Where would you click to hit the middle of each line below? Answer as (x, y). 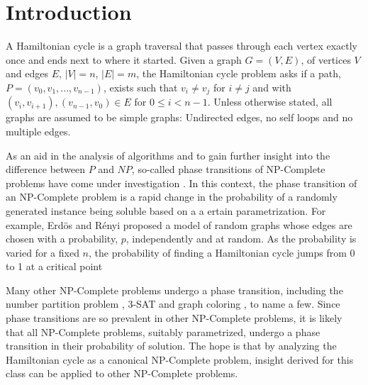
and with (272, 87)
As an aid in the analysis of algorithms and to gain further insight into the (168, 155)
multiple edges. (38, 131)
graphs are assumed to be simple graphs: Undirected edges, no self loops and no (179, 117)
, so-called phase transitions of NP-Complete (228, 169)
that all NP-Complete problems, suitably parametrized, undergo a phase (163, 331)
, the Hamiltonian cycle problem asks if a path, (239, 73)
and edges (27, 73)
